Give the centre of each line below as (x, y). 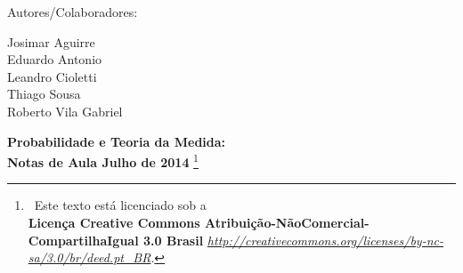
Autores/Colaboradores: (73, 12)
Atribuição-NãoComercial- (287, 222)
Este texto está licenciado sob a (120, 205)
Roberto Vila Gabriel (65, 111)
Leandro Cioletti (52, 76)
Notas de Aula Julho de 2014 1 (103, 161)
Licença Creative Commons (114, 222)
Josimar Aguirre (51, 41)
